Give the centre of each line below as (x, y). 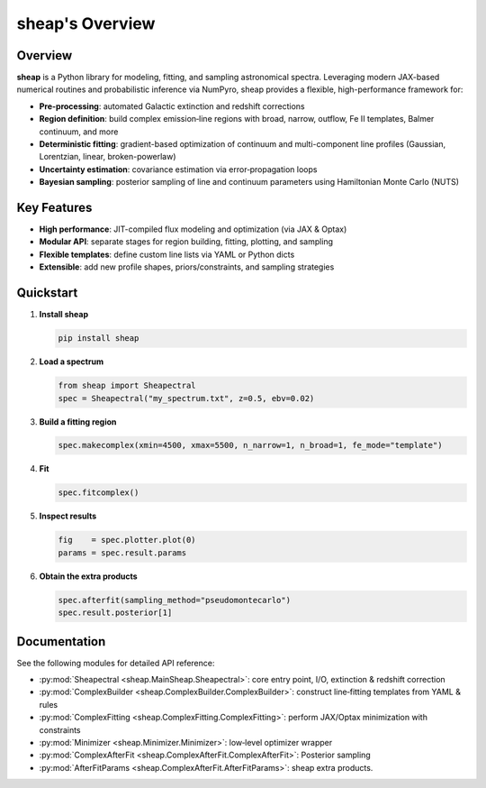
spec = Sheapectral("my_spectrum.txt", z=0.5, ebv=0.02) (186, 398)
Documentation (61, 641)
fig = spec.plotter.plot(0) (127, 540)
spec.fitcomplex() (99, 493)
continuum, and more (79, 132)
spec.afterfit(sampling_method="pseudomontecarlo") (175, 600)
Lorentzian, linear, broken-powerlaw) (108, 157)
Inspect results (68, 516)
